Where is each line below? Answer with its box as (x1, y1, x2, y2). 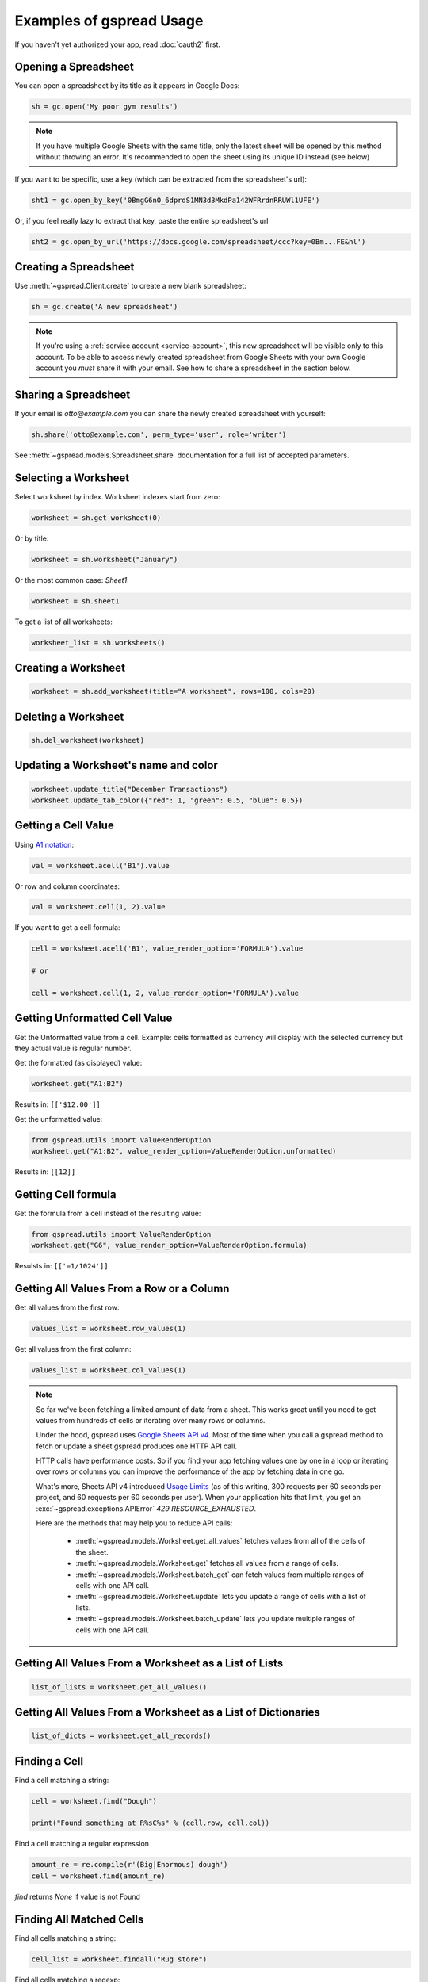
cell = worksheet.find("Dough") (31, 1796, 158, 1805)
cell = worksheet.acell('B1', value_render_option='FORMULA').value (31, 944, 304, 953)
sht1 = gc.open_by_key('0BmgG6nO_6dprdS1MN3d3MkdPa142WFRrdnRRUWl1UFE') (31, 195, 320, 205)
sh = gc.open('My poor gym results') (31, 102, 178, 111)
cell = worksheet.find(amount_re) (31, 1871, 166, 1881)
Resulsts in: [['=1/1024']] (14, 1261, 109, 1271)
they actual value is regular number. (14, 1043, 132, 1053)
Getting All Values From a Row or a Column (14, 1282, 230, 1295)
